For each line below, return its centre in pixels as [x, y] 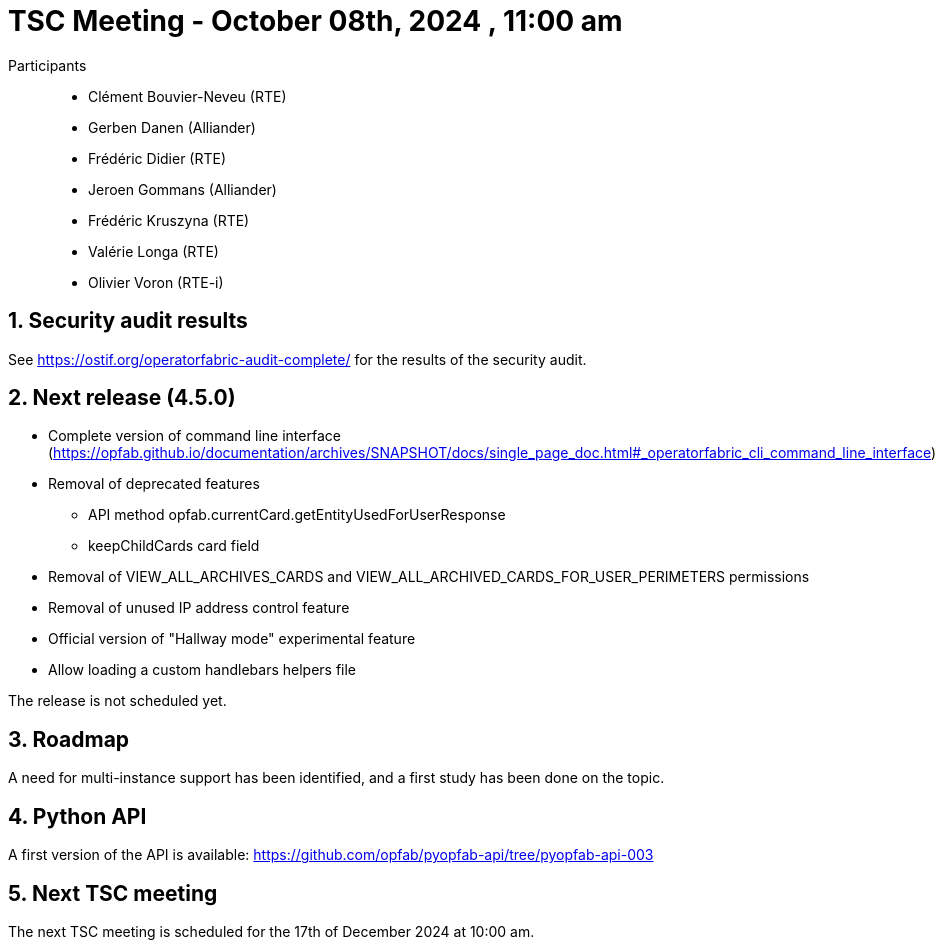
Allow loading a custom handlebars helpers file [202, 670]
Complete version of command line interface [194, 436]
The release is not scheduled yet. [117, 701]
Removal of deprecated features [154, 484]
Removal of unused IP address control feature [199, 608]
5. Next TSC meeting [113, 893]
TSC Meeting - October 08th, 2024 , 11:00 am [315, 21]
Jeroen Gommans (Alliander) [182, 189]
